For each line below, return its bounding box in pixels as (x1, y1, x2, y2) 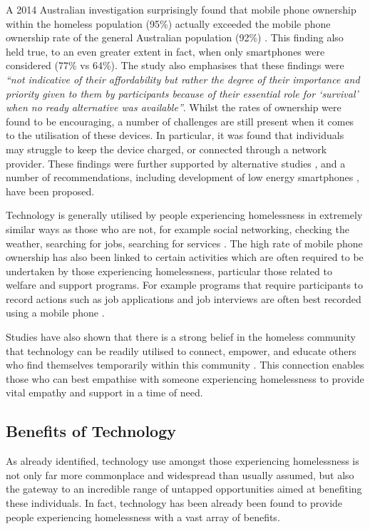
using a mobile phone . (6, 305, 105, 320)
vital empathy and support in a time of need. (6, 385, 203, 400)
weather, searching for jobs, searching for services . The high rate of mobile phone (6, 235, 363, 250)
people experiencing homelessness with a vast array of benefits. (6, 509, 280, 524)
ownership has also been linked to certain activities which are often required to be (6, 250, 364, 264)
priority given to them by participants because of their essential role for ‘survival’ (6, 86, 359, 101)
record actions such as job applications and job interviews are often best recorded (6, 291, 361, 306)
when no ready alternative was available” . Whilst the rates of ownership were (6, 100, 341, 115)
